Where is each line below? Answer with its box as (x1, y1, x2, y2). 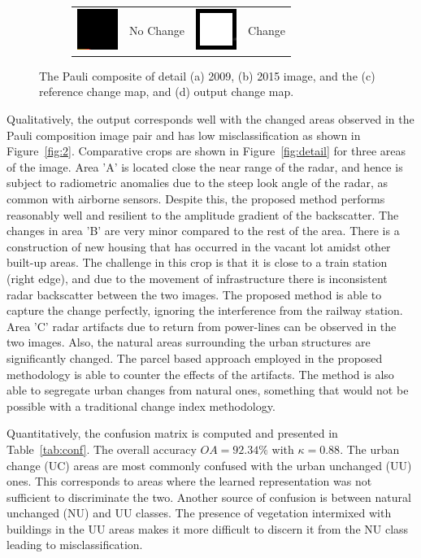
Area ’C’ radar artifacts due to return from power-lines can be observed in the (7, 317, 397, 334)
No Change (129, 22, 185, 39)
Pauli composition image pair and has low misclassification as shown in (7, 126, 361, 143)
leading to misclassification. (7, 536, 143, 553)
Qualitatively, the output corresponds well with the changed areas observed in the (7, 111, 414, 128)
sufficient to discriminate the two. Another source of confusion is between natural (7, 488, 411, 505)
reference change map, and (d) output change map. (39, 83, 294, 100)
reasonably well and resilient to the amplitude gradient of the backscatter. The (7, 206, 399, 223)
